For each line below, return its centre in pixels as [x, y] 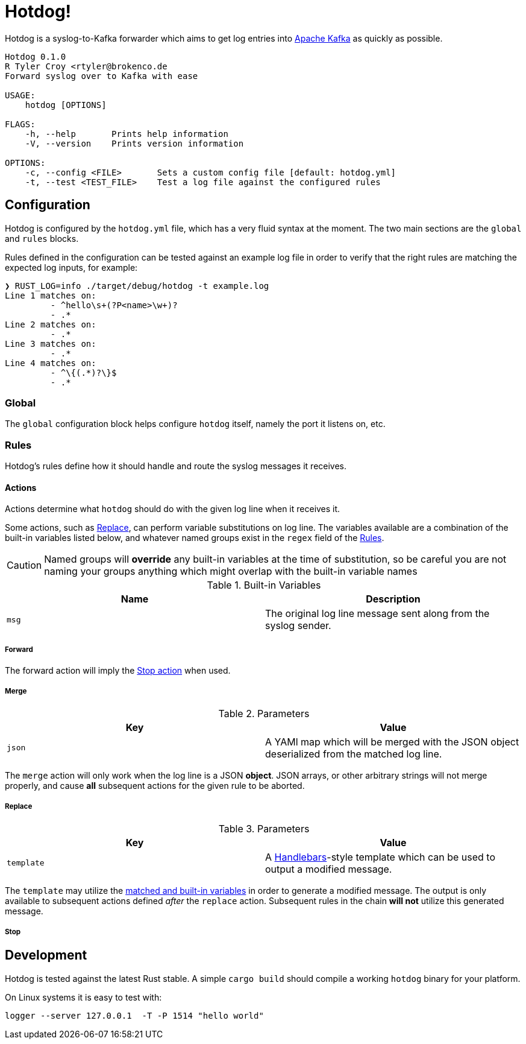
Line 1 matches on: [51, 295]
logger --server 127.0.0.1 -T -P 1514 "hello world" [134, 1015]
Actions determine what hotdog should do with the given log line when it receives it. [173, 509]
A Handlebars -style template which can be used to [380, 857]
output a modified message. [329, 869]
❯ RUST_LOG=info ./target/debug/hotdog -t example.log [137, 286]
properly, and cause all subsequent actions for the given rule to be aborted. [155, 785]
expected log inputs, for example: [71, 267]
